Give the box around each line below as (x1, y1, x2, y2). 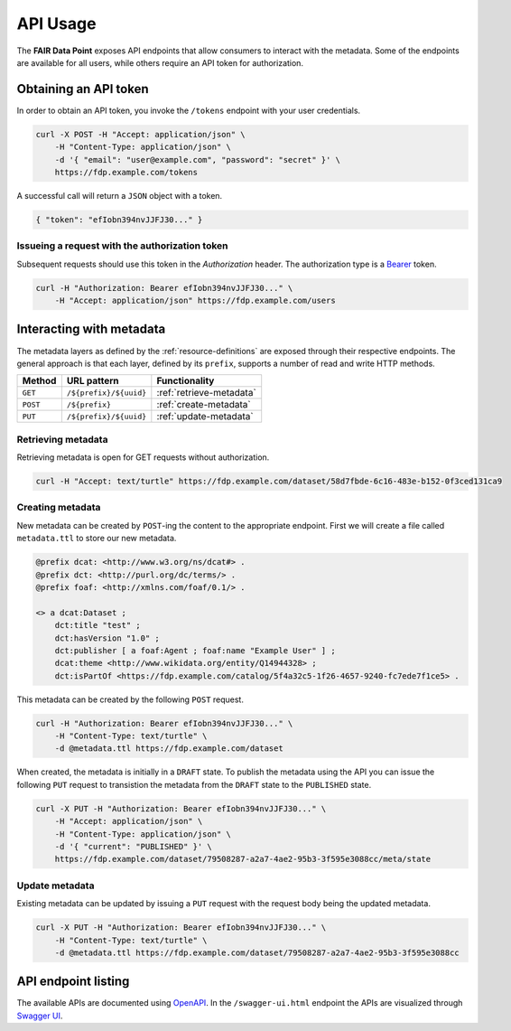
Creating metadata (16, 501, 101, 514)
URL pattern (66, 375, 119, 388)
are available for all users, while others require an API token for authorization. (16, 57, 304, 68)
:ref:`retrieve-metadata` (156, 387, 256, 399)
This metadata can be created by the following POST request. (16, 694, 244, 705)
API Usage (16, 14, 97, 33)
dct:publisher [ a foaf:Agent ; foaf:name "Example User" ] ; (54, 645, 336, 655)
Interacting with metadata (16, 322, 166, 337)
